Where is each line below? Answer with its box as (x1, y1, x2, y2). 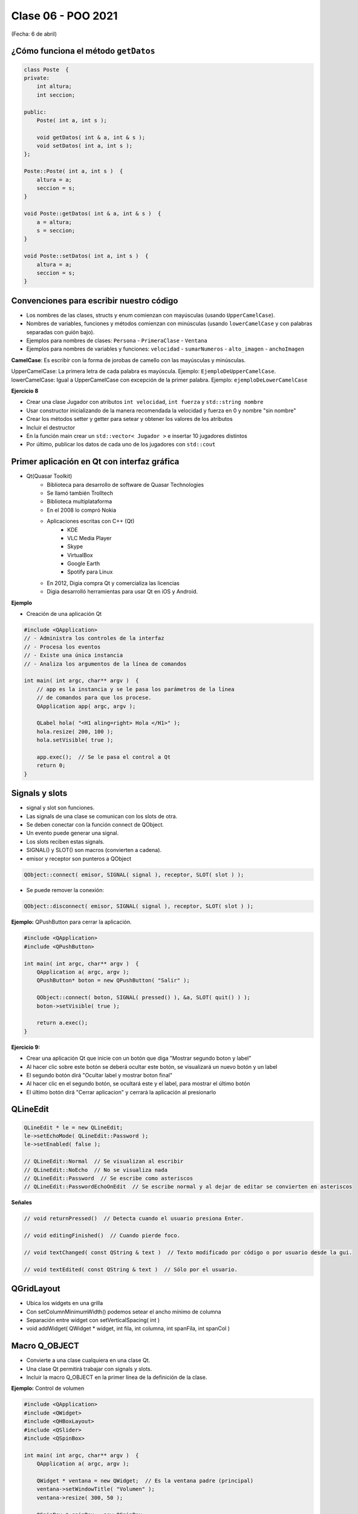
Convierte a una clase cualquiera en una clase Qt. (26, 1357, 151, 1364)
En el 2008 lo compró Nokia (47, 506, 117, 514)
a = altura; (36, 219, 73, 225)
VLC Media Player (67, 534, 112, 541)
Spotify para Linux (67, 568, 113, 575)
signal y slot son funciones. (26, 804, 95, 812)
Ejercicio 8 (11, 387, 39, 394)
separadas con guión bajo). (26, 328, 95, 336)
